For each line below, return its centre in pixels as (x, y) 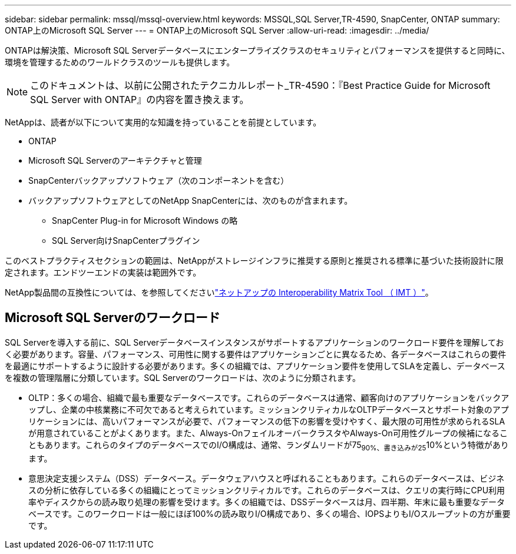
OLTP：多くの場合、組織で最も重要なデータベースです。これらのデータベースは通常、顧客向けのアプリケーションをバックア (269, 397)
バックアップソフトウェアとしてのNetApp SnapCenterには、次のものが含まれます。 (191, 200)
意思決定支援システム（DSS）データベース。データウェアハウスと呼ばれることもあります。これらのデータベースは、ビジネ (267, 478)
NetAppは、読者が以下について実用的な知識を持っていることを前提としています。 (163, 122)
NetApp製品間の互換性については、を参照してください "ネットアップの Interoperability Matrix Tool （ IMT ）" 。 (219, 292)
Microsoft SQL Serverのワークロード (113, 318)
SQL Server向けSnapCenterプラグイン (126, 240)
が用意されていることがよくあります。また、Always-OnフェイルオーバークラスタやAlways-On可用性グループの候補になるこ (268, 433)
